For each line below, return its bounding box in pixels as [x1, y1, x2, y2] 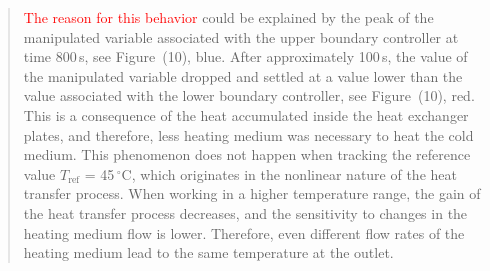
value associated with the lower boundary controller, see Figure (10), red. [23, 85, 475, 106]
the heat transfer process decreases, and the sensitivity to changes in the [23, 202, 468, 223]
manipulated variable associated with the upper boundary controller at [23, 26, 459, 47]
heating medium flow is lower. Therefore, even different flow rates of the [23, 222, 465, 243]
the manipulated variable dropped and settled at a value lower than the [23, 65, 463, 86]
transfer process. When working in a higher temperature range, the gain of [23, 183, 481, 204]
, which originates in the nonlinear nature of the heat [131, 163, 457, 184]
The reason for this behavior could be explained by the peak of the [23, 7, 434, 27]
